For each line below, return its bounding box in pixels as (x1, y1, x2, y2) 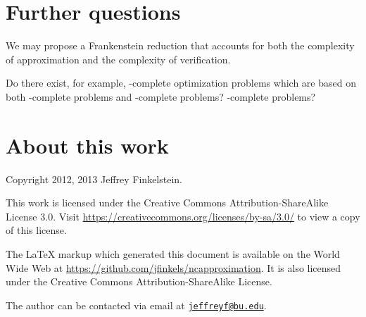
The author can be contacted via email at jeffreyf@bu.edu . (6, 297, 267, 312)
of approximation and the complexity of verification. (6, 51, 231, 66)
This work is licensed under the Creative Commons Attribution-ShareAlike (6, 195, 329, 210)
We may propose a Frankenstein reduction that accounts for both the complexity (6, 38, 355, 53)
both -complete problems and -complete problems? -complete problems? (6, 89, 316, 104)
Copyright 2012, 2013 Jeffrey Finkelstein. (6, 171, 182, 186)
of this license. (6, 223, 67, 237)
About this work (6, 130, 169, 159)
